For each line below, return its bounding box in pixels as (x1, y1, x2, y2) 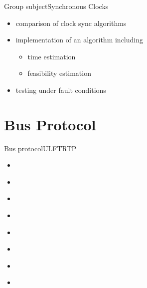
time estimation (27, 51, 76, 61)
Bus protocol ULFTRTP (4, 143, 77, 153)
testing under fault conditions (15, 84, 106, 95)
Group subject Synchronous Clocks (4, 1, 109, 11)
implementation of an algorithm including (15, 34, 143, 45)
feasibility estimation (27, 68, 91, 78)
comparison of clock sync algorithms (15, 17, 127, 28)
